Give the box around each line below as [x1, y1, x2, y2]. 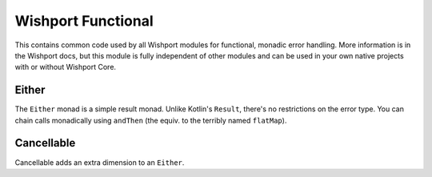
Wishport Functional [14, 12, 154, 30]
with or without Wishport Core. [14, 62, 116, 72]
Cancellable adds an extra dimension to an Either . [14, 157, 185, 167]
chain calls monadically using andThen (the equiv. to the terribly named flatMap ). [14, 115, 287, 125]
